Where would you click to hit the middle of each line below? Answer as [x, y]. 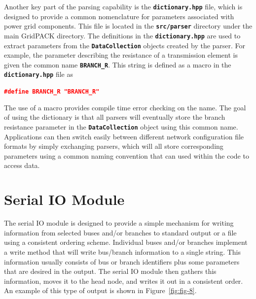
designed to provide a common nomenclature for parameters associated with [119, 16]
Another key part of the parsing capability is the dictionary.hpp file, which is [123, 6]
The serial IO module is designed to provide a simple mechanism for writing [119, 223]
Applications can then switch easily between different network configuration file [124, 136]
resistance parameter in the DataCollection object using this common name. [121, 126]
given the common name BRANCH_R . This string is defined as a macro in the [118, 64]
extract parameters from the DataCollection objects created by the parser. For [125, 45]
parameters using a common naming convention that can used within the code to [127, 155]
